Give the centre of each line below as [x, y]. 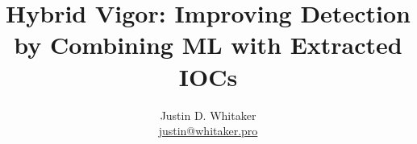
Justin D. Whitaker [208, 115]
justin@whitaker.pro [208, 131]
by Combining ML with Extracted [208, 45]
